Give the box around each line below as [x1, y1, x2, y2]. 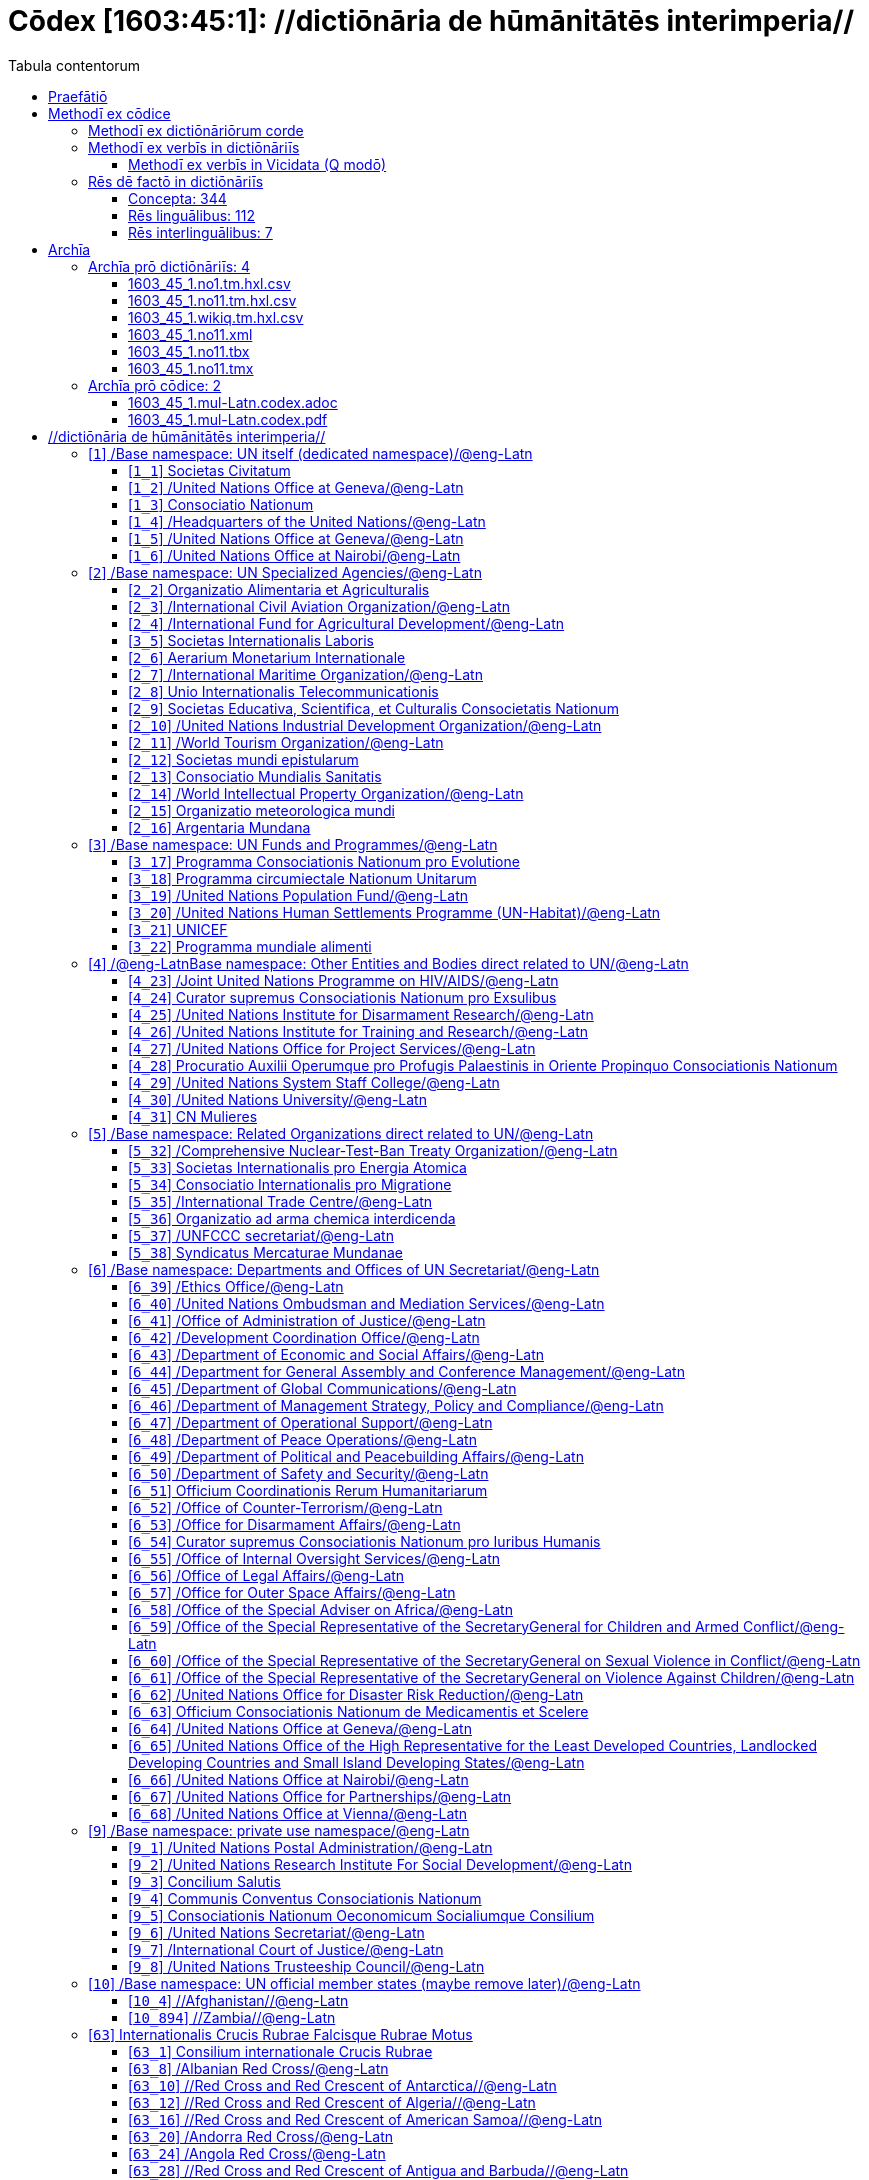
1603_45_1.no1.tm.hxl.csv [128, 274, 291, 292]
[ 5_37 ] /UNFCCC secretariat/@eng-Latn [128, 1226, 394, 1244]
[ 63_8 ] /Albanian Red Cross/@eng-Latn [128, 2059, 389, 2077]
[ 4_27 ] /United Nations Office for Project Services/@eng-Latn [128, 1039, 536, 1057]
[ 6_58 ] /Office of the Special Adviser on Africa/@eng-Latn [128, 1600, 513, 1618]
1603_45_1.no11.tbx [128, 342, 250, 360]
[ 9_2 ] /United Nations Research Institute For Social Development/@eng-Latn [128, 1855, 632, 1873]
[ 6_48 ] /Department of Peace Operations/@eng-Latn [128, 1430, 477, 1448]
